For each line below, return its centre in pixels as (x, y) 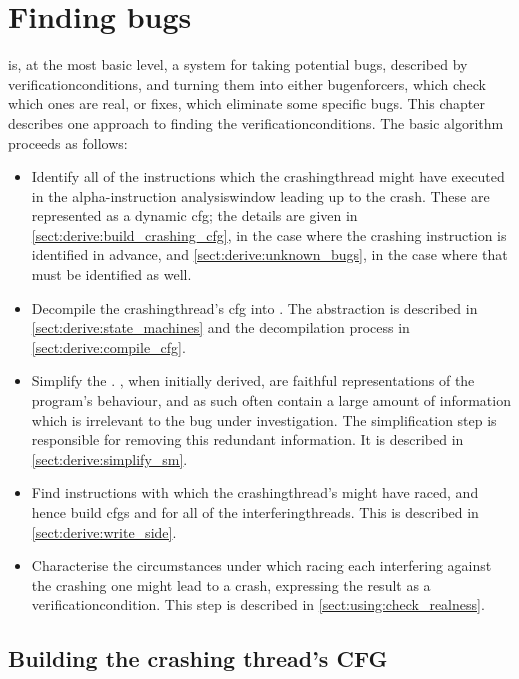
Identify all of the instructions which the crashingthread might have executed (268, 176)
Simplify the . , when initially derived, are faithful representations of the (253, 380)
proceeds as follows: (68, 142)
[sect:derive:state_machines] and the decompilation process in (220, 327)
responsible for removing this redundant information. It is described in (247, 439)
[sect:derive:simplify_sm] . (109, 458)
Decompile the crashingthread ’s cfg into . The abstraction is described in (254, 307)
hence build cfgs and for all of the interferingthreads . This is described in (255, 512)
